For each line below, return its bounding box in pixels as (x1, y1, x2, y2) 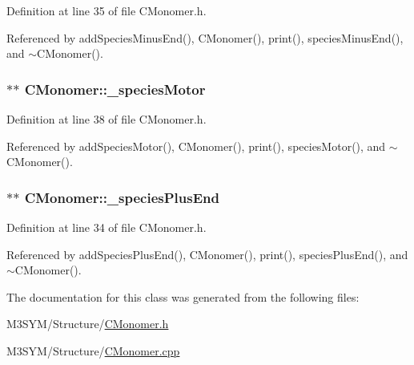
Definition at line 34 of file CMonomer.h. (6, 219, 207, 235)
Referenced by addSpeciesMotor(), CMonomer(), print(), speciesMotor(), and (6, 137, 386, 154)
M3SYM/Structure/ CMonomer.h (6, 315, 169, 332)
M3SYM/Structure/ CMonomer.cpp (6, 342, 180, 359)
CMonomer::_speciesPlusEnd (24, 187, 219, 207)
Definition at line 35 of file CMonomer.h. (6, 2, 207, 18)
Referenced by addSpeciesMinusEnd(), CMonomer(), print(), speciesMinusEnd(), (6, 29, 404, 46)
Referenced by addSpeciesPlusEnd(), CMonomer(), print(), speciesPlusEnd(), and (6, 245, 408, 262)
